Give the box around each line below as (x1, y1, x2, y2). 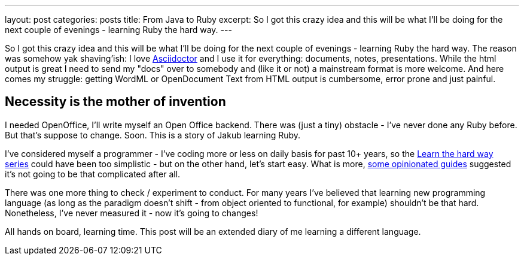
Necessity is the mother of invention (5, 94, 226, 110)
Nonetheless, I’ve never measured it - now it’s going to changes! (5, 207, 258, 218)
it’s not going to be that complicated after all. (5, 168, 181, 179)
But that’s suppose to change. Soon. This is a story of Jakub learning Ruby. (5, 129, 301, 140)
